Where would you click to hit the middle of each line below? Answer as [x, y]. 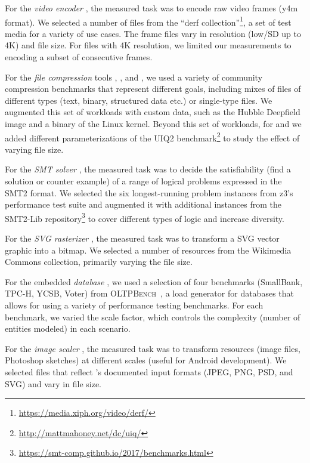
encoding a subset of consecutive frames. [79, 57]
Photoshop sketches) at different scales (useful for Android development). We [146, 360]
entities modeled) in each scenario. [68, 328]
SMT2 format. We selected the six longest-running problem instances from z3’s [149, 192]
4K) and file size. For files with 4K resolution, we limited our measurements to [148, 45]
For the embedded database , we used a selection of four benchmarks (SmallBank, [154, 281]
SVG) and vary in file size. [53, 383]
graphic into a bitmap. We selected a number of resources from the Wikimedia [148, 250]
